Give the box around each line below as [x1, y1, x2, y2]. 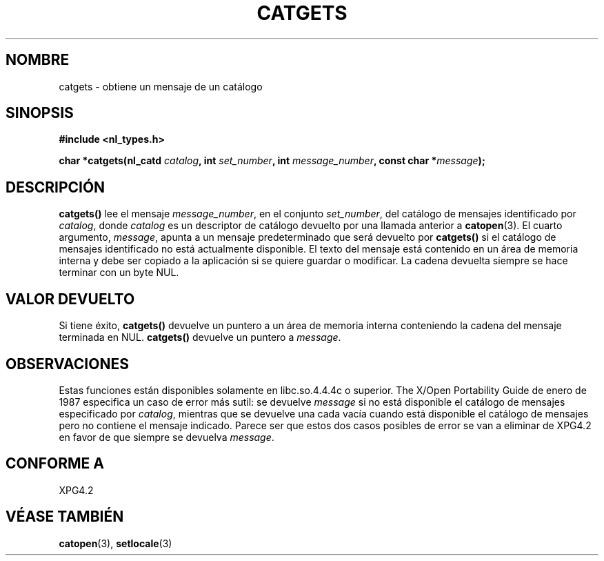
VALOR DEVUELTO [6, 290, 135, 308]
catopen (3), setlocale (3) [59, 537, 172, 549]
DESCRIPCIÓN [6, 178, 105, 196]
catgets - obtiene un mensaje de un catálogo [59, 80, 263, 92]
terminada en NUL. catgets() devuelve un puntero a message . [59, 331, 341, 344]
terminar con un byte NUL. [59, 266, 179, 279]
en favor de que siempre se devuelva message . [59, 431, 274, 443]
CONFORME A [6, 455, 104, 473]
